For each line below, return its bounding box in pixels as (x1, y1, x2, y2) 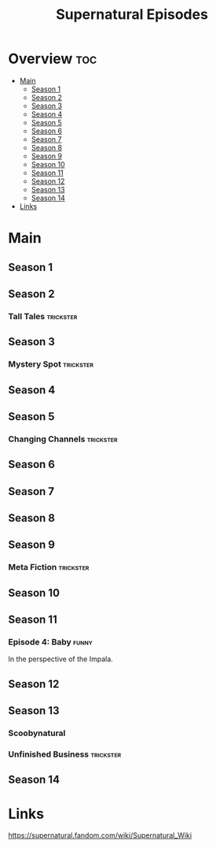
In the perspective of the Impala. (8, 654, 114, 664)
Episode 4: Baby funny (8, 637, 93, 648)
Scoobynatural (8, 727, 66, 738)
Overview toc (8, 50, 97, 68)
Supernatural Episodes (56, 6, 208, 24)
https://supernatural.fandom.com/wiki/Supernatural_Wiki (8, 831, 192, 840)
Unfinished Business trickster (8, 749, 122, 760)
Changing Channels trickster (8, 433, 118, 444)
